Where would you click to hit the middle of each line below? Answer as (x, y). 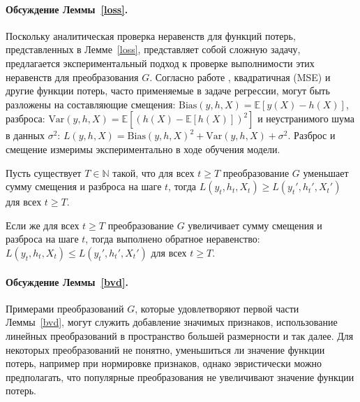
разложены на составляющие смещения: (91, 104)
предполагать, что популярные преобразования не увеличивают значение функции (180, 376)
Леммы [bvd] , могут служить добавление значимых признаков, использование (172, 322)
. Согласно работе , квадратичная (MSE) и (240, 77)
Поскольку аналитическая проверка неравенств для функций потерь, (151, 35)
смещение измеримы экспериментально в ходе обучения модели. (143, 149)
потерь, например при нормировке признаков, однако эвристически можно (164, 363)
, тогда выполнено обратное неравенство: (173, 239)
